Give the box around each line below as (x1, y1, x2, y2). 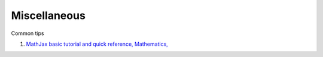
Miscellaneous (11, 9, 86, 22)
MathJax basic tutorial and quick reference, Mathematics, (26, 40, 169, 47)
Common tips (11, 30, 44, 37)
